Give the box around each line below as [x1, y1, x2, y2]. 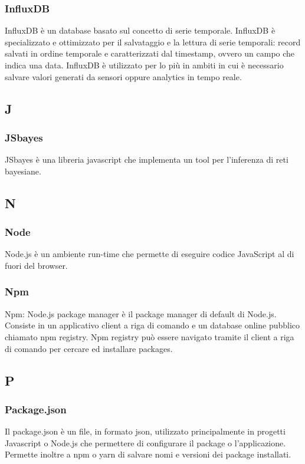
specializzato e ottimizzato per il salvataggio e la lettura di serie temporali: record [5, 35, 301, 48]
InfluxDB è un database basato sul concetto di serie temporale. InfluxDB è [5, 24, 276, 37]
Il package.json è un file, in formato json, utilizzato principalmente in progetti [5, 425, 286, 437]
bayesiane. [5, 164, 41, 177]
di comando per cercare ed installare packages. [5, 342, 173, 354]
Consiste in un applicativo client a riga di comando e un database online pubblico [5, 319, 300, 331]
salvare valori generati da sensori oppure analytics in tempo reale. [5, 70, 242, 83]
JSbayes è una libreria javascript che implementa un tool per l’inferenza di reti [5, 153, 288, 166]
